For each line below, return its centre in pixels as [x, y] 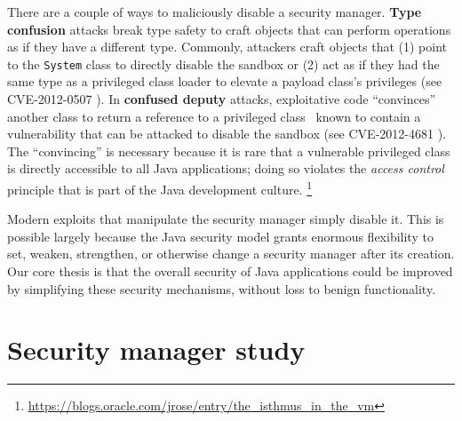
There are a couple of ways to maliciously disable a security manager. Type [215, 12]
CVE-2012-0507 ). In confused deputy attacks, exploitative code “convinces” [222, 99]
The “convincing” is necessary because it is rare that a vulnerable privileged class [229, 151]
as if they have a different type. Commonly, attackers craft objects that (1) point [227, 47]
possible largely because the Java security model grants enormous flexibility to [220, 236]
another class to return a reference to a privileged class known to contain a [214, 116]
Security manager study [156, 350]
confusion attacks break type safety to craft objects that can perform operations [229, 29]
